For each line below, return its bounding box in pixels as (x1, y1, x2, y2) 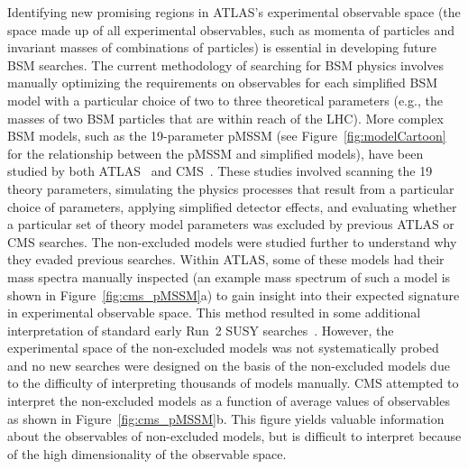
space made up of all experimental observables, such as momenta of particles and (7, 20, 454, 39)
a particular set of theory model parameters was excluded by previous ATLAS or (7, 215, 454, 234)
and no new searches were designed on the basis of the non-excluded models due (7, 355, 450, 374)
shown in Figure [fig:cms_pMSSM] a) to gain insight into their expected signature (7, 285, 460, 304)
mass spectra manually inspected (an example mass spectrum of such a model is (7, 267, 451, 286)
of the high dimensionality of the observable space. (7, 444, 287, 463)
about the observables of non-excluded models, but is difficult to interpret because (7, 427, 462, 446)
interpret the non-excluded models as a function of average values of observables (7, 391, 450, 410)
